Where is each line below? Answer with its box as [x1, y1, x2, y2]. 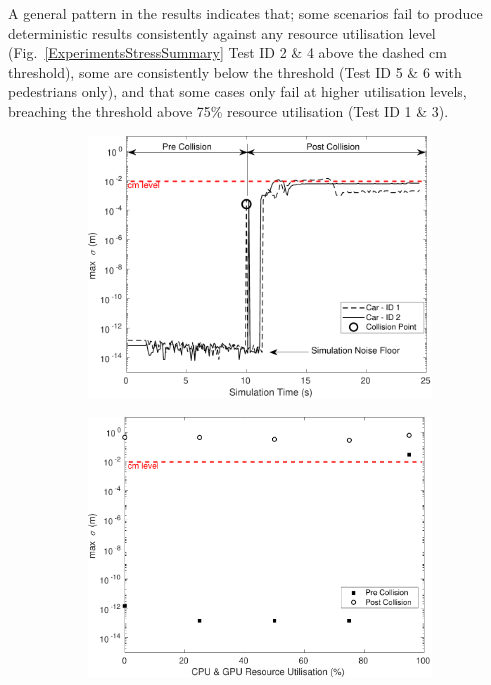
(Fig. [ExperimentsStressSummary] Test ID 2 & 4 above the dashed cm [8, 42, 447, 63]
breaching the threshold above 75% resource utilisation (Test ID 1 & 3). [8, 100, 449, 121]
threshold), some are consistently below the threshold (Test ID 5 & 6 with [8, 61, 462, 82]
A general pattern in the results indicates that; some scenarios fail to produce [8, 3, 483, 23]
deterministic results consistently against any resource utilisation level [8, 22, 436, 43]
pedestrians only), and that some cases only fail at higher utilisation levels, [8, 81, 467, 102]
